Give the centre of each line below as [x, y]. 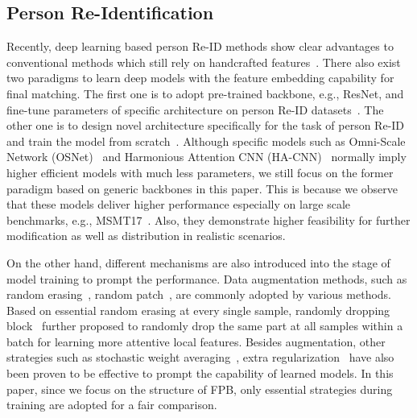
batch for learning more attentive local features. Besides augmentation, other [196, 341]
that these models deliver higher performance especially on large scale [179, 204]
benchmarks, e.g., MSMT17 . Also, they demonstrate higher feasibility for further [208, 219]
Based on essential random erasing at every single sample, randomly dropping [198, 310]
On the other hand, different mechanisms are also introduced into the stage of [198, 262]
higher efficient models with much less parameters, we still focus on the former [200, 172]
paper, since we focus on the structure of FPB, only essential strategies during [200, 389]
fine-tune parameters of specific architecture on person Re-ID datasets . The [195, 109]
